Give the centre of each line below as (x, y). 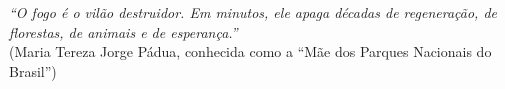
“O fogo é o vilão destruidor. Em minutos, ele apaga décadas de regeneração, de (253, 12)
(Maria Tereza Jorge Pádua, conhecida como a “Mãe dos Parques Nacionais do (250, 51)
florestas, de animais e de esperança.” (123, 31)
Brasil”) (33, 70)
